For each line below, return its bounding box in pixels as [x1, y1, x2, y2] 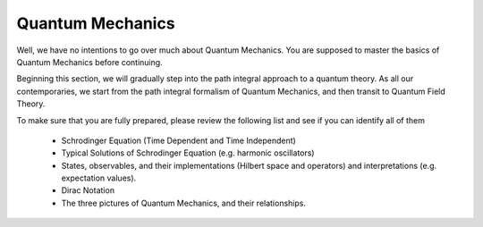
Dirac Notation [61, 185, 115, 196]
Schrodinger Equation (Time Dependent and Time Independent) [61, 135, 297, 146]
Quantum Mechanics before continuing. [16, 56, 163, 67]
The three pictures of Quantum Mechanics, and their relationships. [61, 198, 306, 208]
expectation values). [61, 172, 137, 183]
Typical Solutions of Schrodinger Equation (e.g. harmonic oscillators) [61, 147, 315, 158]
